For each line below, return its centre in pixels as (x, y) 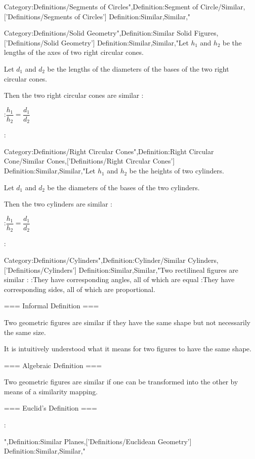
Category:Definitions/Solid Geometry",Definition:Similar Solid (98, 33)
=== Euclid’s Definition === (51, 408)
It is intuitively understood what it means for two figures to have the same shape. (128, 349)
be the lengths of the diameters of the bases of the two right (138, 68)
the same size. (25, 332)
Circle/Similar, (223, 6)
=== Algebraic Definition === (53, 365)
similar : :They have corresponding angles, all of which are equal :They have (119, 279)
